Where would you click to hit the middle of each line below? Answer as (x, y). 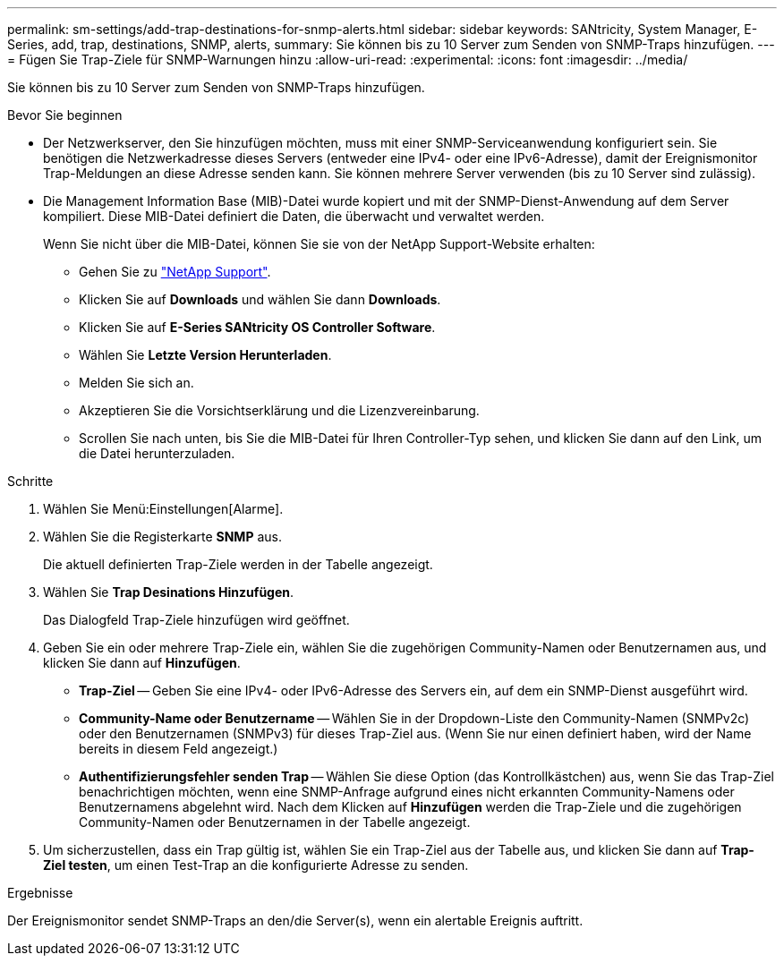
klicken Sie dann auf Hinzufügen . (142, 663)
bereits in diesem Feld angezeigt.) (179, 749)
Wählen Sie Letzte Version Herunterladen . (205, 355)
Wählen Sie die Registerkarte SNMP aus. (162, 537)
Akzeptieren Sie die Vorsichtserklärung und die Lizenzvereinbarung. (279, 410)
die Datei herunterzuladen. (157, 453)
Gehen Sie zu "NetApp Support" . (175, 272)
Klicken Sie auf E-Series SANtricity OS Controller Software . (257, 327)
